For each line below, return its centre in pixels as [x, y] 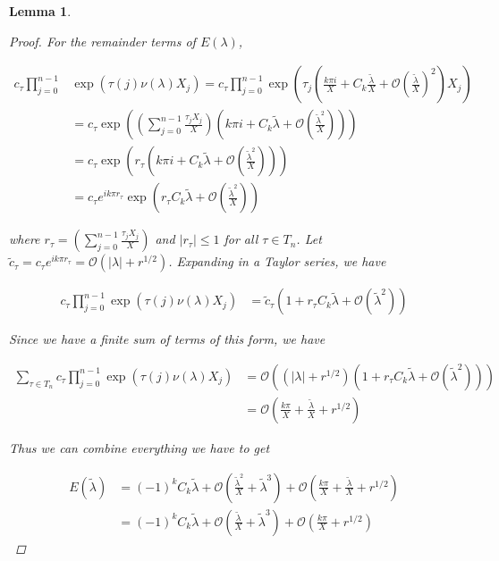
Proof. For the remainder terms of [102, 41]
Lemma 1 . [40, 11]
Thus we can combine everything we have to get [140, 448]
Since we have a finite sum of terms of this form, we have [167, 339]
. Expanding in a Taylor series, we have [277, 261]
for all [241, 239]
